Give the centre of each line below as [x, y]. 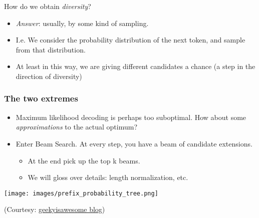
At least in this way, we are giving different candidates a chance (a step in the [136, 66]
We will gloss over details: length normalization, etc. [108, 177]
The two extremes [41, 98]
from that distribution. [51, 49]
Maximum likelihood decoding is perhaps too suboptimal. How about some [131, 117]
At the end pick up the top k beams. [84, 160]
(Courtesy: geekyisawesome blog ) [55, 209]
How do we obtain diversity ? [48, 6]
